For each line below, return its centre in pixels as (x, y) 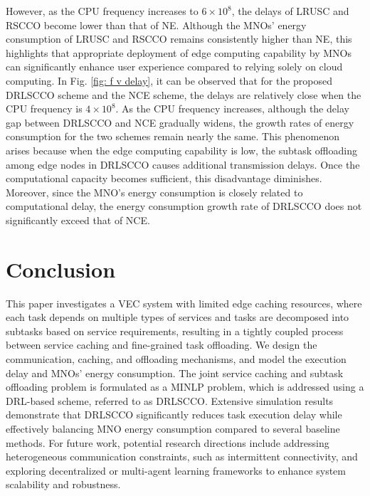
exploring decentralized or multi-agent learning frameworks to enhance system (176, 470)
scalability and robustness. (63, 484)
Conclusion (61, 269)
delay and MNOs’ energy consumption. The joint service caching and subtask (175, 373)
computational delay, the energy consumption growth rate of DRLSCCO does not (184, 206)
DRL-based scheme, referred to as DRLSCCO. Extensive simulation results (170, 400)
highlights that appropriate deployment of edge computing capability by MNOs (179, 52)
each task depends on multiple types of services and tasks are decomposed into (178, 317)
